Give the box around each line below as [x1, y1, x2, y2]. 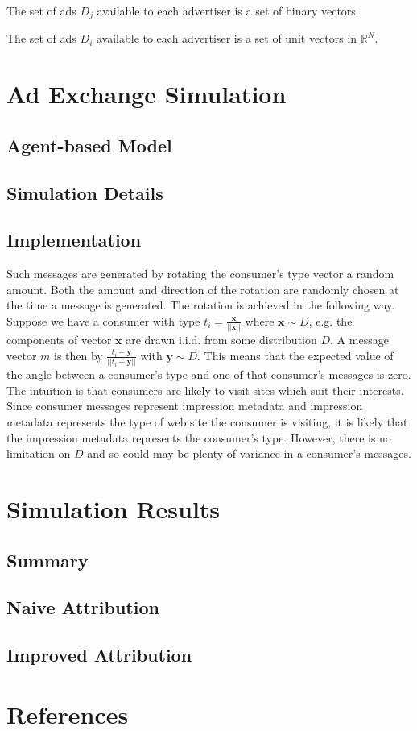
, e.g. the [308, 312, 353, 329]
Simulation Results [6, 492, 221, 525]
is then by [53, 347, 103, 363]
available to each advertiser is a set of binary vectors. [97, 2, 359, 19]
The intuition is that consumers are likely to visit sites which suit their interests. [6, 381, 404, 398]
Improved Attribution [6, 642, 192, 667]
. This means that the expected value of [197, 347, 394, 363]
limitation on [6, 445, 71, 462]
